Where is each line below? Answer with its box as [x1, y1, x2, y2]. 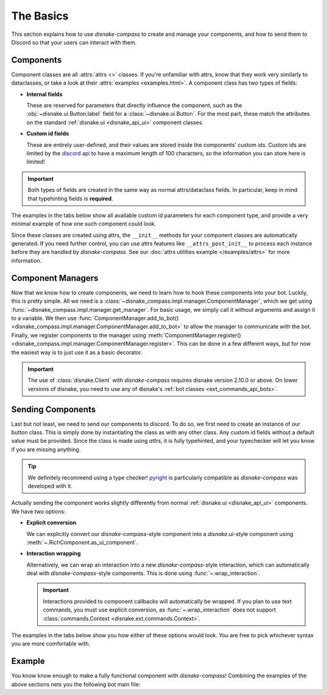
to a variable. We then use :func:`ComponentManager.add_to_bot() [11, 314, 179, 322]
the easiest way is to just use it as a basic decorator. [11, 348, 143, 356]
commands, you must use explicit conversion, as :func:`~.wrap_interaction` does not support [43, 606, 277, 613]
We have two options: [11, 507, 66, 515]
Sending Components [11, 404, 96, 414]
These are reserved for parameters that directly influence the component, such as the [26, 102, 242, 109]
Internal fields [26, 90, 63, 97]
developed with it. [27, 482, 73, 490]
